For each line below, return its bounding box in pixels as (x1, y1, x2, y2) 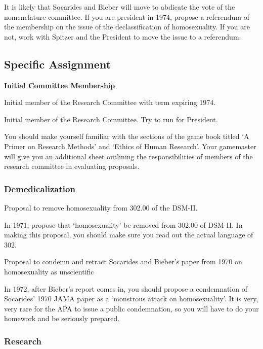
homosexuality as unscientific (4, 266, 94, 276)
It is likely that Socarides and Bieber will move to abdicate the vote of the (4, 2, 235, 12)
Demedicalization (4, 182, 75, 195)
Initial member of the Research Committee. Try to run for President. (4, 114, 218, 124)
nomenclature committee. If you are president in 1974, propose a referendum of (4, 11, 249, 22)
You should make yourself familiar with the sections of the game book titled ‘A (4, 131, 249, 142)
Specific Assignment (4, 56, 111, 72)
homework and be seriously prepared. (4, 313, 120, 324)
